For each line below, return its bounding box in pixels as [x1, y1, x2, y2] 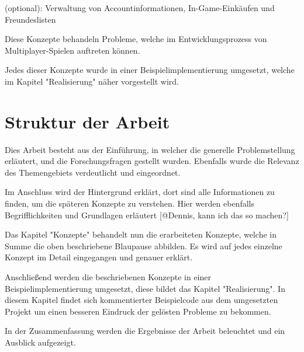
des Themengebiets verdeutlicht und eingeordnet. [5, 166, 181, 178]
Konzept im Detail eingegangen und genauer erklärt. [5, 251, 193, 263]
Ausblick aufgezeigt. [5, 336, 76, 348]
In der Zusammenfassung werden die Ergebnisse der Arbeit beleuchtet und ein [5, 325, 285, 337]
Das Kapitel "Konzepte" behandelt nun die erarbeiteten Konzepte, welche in [5, 228, 277, 241]
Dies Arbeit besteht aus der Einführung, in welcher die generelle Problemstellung [5, 143, 295, 155]
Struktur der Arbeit [5, 109, 170, 133]
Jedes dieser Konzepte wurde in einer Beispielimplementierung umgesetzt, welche [5, 64, 295, 76]
